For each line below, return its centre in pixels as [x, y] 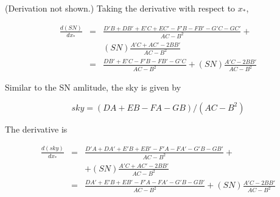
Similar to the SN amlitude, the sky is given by [93, 87]
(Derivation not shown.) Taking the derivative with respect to [120, 8]
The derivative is [36, 129]
